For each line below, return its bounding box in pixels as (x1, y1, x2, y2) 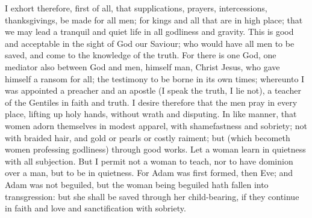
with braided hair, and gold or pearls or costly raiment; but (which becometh (5, 131, 290, 144)
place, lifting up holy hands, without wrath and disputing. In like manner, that (5, 107, 297, 120)
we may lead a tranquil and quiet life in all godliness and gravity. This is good (5, 25, 294, 38)
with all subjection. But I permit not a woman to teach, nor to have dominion (5, 154, 293, 167)
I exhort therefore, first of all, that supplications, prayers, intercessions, (5, 2, 267, 14)
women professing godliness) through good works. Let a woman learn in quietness (5, 143, 306, 156)
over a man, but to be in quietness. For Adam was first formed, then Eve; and (5, 166, 293, 179)
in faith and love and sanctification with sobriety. (5, 202, 186, 214)
